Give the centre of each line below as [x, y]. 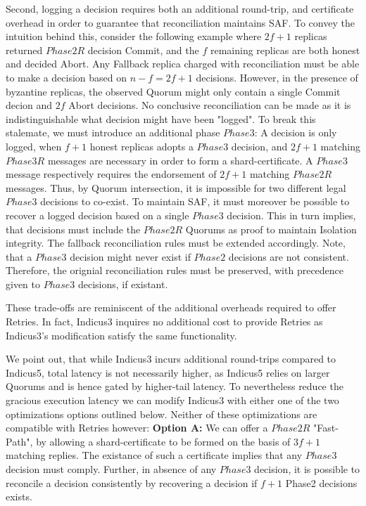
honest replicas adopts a [141, 146]
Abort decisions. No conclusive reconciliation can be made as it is [210, 105]
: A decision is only [296, 132]
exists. [19, 497]
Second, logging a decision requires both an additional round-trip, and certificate [180, 8]
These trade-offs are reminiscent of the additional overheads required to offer [171, 307]
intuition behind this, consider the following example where [134, 36]
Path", [19, 441]
